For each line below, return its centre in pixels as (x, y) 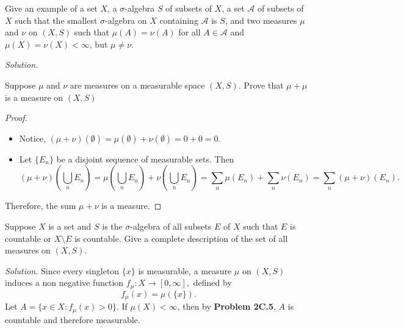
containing (179, 20)
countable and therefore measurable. (73, 319)
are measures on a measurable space (137, 85)
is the (112, 226)
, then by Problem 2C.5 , (226, 306)
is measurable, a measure (185, 270)
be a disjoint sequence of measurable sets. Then (145, 159)
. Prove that (261, 85)
